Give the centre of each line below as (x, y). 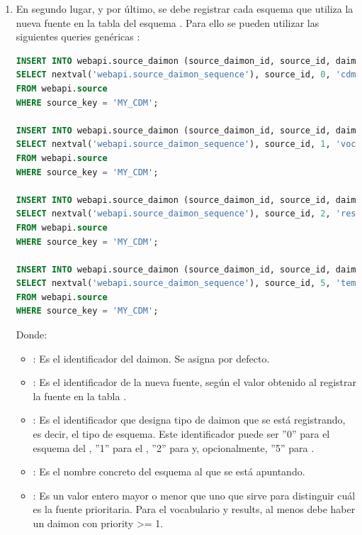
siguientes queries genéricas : (78, 37)
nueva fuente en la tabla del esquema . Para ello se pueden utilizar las (168, 22)
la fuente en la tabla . (80, 396)
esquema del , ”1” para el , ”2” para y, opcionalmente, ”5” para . (174, 447)
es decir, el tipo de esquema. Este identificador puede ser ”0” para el (181, 434)
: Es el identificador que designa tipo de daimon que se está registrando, (189, 420)
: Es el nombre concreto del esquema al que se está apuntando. (169, 471)
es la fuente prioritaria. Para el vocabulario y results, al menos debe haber (194, 509)
